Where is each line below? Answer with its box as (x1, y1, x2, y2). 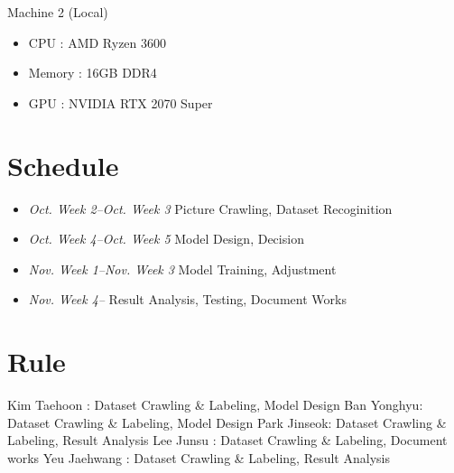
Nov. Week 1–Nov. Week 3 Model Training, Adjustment (28, 259, 337, 278)
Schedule (7, 146, 119, 183)
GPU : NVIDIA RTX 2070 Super (28, 93, 213, 112)
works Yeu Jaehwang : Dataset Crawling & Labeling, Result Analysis (7, 448, 390, 467)
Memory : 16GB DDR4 (28, 63, 157, 82)
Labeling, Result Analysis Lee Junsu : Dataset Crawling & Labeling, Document (7, 431, 448, 450)
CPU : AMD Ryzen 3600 (28, 32, 167, 51)
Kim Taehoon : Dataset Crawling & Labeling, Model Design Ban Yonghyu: (7, 395, 423, 413)
